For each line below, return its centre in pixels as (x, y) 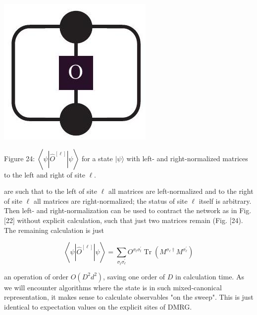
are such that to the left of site (51, 191)
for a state (97, 158)
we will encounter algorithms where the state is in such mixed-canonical (113, 287)
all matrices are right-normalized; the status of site (110, 201)
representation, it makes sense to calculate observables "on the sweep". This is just (129, 297)
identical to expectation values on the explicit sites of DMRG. (98, 306)
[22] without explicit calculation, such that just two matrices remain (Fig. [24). (124, 220)
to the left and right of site (45, 174)
